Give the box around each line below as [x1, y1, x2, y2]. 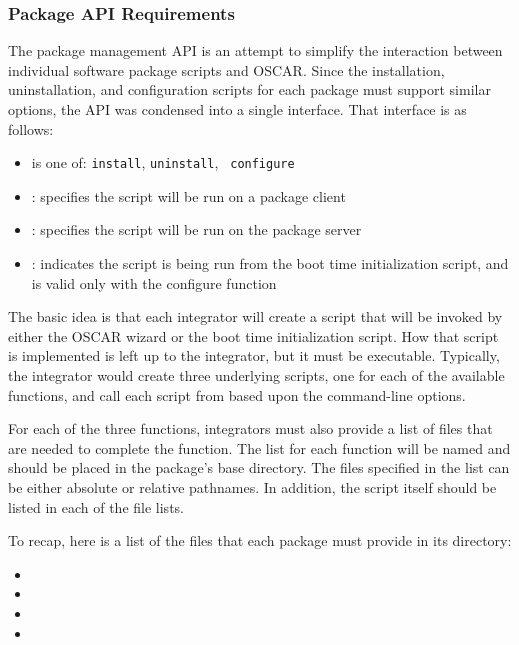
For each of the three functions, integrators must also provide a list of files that [8, 418, 493, 439]
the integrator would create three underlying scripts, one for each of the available [8, 365, 505, 385]
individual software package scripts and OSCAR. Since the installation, [8, 59, 445, 80]
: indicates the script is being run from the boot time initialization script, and [31, 253, 509, 274]
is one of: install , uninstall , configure [31, 152, 295, 173]
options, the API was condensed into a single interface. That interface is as [8, 99, 467, 119]
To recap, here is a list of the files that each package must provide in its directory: [8, 530, 512, 551]
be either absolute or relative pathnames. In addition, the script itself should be [8, 476, 497, 497]
